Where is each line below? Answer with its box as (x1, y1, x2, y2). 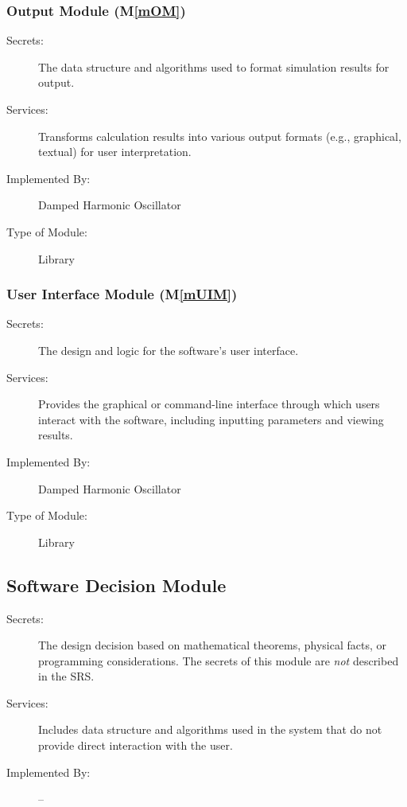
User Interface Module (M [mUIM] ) (6, 284, 238, 304)
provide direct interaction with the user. (38, 737, 233, 754)
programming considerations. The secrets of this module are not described (38, 652, 399, 669)
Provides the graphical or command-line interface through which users (38, 396, 380, 412)
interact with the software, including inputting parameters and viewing (38, 411, 384, 427)
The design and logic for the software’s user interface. (38, 341, 299, 358)
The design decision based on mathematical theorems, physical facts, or (38, 637, 387, 653)
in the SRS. (38, 668, 95, 684)
